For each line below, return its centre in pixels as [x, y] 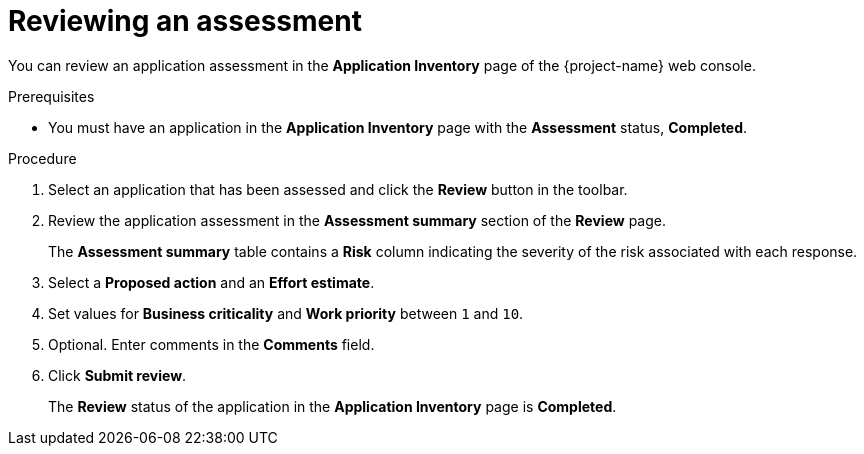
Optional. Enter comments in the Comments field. [211, 344]
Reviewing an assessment [185, 21]
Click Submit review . [117, 375]
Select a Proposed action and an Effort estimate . [211, 282]
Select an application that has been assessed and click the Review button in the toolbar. [338, 189]
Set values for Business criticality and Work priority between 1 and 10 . [286, 313]
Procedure [42, 158]
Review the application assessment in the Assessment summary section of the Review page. [357, 220]
